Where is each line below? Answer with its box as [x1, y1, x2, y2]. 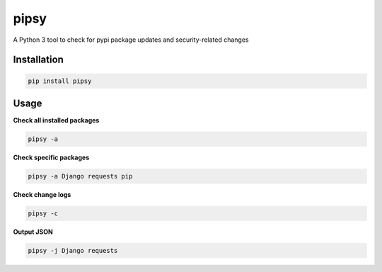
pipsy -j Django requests [28, 246, 118, 254]
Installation [13, 54, 64, 66]
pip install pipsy [28, 76, 92, 85]
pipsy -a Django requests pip [28, 172, 133, 180]
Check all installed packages [13, 116, 100, 125]
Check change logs [13, 190, 71, 198]
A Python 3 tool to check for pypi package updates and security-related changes [13, 35, 249, 44]
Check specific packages [13, 153, 90, 162]
